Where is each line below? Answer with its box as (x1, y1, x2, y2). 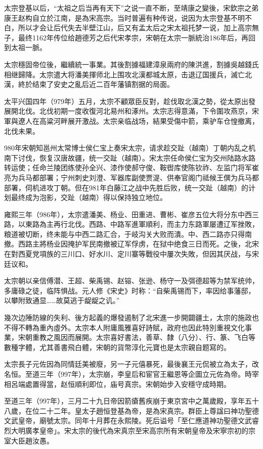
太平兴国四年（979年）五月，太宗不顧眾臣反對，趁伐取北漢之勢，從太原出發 (4, 95, 255, 106)
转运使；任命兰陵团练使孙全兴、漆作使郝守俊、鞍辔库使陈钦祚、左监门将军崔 (4, 162, 259, 173)
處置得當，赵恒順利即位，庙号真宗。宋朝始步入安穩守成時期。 (25, 378, 231, 389)
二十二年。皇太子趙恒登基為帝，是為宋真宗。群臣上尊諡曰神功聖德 (39, 405, 259, 416)
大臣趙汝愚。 (11, 435, 54, 445)
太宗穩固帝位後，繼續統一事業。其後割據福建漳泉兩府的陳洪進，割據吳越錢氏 (4, 59, 259, 69)
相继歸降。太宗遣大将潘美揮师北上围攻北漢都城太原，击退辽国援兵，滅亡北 (4, 69, 252, 79)
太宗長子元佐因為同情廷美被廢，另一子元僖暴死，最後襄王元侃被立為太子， (4, 359, 252, 369)
